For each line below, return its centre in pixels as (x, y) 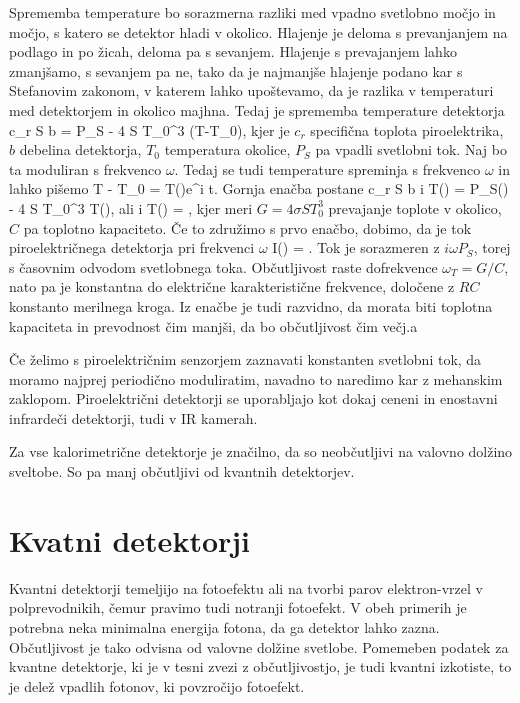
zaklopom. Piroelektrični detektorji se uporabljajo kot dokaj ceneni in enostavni (253, 398)
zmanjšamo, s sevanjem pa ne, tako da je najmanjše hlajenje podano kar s (236, 70)
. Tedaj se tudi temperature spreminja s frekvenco (327, 168)
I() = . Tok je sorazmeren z (356, 247)
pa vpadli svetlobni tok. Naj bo (411, 149)
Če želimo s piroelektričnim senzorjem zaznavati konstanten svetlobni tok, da (245, 359)
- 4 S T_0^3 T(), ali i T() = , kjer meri (131, 207)
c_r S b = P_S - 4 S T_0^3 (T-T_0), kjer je (149, 129)
